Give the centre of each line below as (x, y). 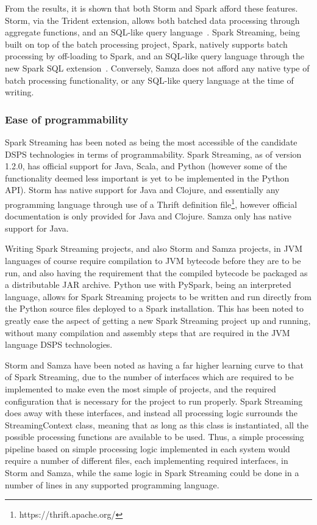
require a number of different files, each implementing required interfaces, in (147, 461)
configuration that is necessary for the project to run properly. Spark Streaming (154, 401)
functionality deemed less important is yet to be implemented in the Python (147, 178)
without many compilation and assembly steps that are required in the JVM (148, 332)
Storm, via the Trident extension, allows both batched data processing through (152, 20)
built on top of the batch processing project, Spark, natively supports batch (146, 44)
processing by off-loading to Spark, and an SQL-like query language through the (155, 56)
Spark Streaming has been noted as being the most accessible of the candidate (151, 141)
